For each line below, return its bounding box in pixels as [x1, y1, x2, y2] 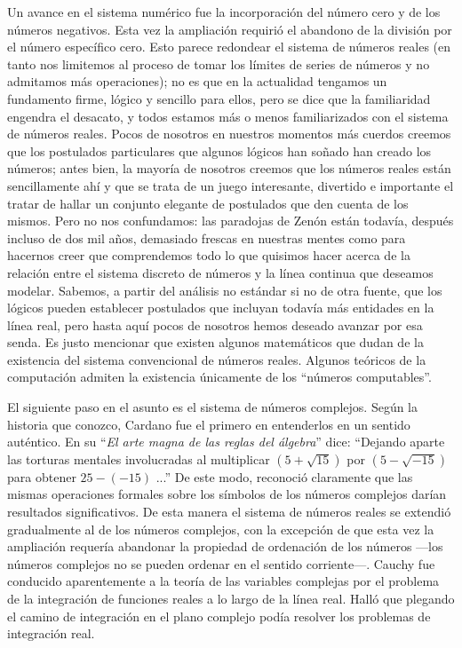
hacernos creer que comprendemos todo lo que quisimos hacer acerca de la [7, 246, 410, 265]
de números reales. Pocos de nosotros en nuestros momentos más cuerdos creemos [7, 124, 451, 143]
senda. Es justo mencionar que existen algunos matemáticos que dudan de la [7, 333, 424, 352]
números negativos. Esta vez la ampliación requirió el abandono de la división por [7, 20, 452, 38]
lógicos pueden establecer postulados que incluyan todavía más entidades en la [7, 298, 434, 317]
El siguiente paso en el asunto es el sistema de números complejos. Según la [7, 398, 418, 416]
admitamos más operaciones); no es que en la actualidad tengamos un [7, 72, 387, 91]
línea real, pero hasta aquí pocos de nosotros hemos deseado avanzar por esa [7, 315, 423, 334]
